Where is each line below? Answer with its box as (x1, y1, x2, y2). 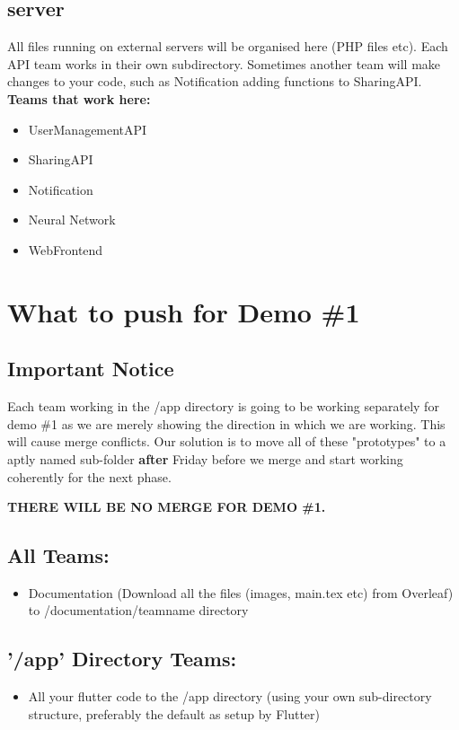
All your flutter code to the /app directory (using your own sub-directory (28, 687, 432, 706)
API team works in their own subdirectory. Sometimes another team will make (7, 54, 441, 73)
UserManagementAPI (28, 119, 147, 138)
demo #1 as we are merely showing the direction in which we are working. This (7, 414, 446, 433)
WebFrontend (28, 240, 103, 259)
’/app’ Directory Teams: (7, 645, 237, 673)
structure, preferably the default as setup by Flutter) (28, 704, 321, 723)
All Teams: (7, 541, 110, 569)
